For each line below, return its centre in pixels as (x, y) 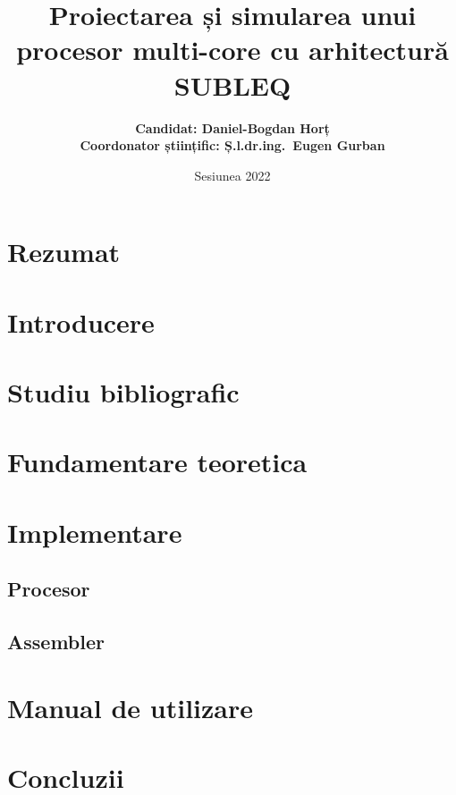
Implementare (95, 532)
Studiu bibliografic (123, 392)
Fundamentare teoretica (157, 462)
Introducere (81, 321)
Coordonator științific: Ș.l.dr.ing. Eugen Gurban (232, 145)
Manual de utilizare (130, 707)
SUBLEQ (232, 85)
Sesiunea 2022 (232, 175)
